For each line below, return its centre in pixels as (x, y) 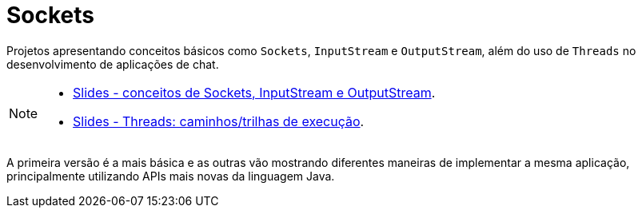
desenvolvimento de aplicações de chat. (113, 64)
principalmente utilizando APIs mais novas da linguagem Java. (171, 176)
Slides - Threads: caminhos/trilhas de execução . (219, 121)
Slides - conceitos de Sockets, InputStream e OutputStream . (254, 92)
